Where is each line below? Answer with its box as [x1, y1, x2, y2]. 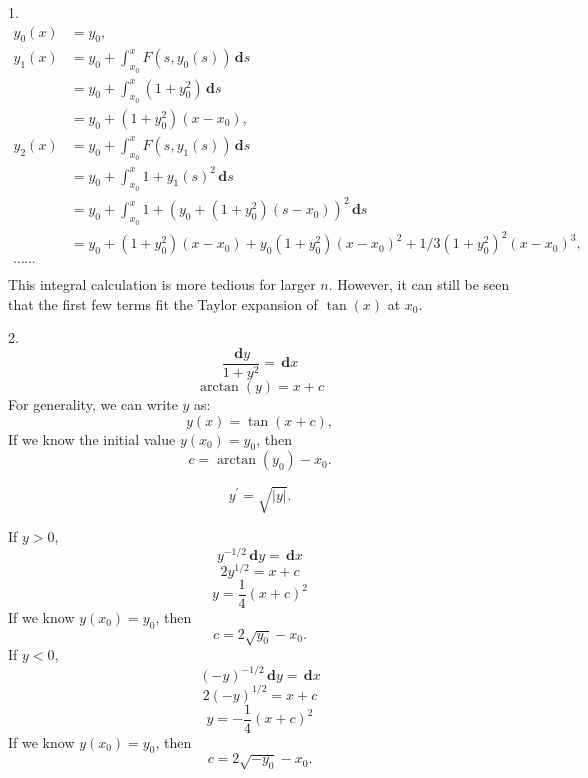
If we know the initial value [8, 428, 176, 449]
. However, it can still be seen [328, 274, 510, 295]
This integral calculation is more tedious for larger [8, 274, 316, 295]
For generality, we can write [8, 394, 178, 415]
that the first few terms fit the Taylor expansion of [8, 293, 318, 314]
